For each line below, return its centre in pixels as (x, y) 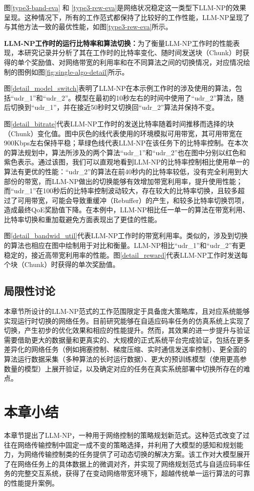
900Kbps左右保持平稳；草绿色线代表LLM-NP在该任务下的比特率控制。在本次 (126, 143)
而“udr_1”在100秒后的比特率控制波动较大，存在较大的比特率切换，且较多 (121, 191)
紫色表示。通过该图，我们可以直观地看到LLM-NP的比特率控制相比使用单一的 (127, 162)
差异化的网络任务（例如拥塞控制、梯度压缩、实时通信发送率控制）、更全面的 (125, 349)
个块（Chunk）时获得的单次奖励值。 (62, 264)
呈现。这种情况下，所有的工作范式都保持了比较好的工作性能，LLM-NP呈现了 (127, 17)
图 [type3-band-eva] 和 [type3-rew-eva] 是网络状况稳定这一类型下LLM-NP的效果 (125, 7)
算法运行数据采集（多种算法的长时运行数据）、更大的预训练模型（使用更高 (122, 359)
